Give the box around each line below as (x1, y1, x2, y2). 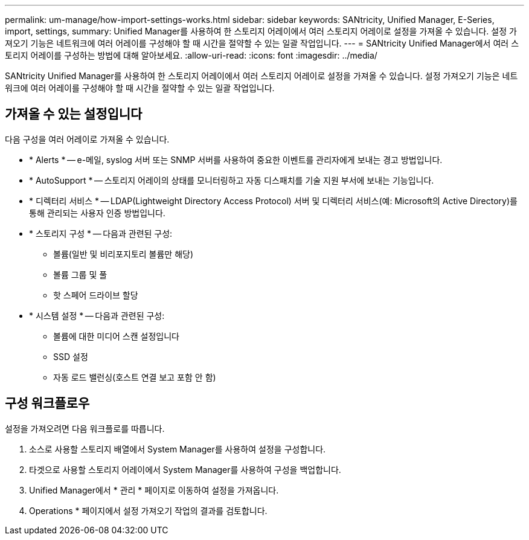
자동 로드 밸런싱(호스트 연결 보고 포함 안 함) (53, 371, 216, 382)
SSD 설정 (53, 351, 88, 362)
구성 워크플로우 (5, 396, 90, 411)
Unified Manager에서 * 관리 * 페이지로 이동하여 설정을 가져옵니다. (29, 484, 279, 495)
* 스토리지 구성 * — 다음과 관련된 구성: (29, 228, 173, 239)
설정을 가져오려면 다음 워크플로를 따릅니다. (5, 423, 165, 434)
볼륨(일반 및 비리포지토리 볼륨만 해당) (53, 248, 194, 259)
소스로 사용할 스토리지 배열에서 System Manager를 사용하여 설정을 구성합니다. (29, 443, 326, 454)
